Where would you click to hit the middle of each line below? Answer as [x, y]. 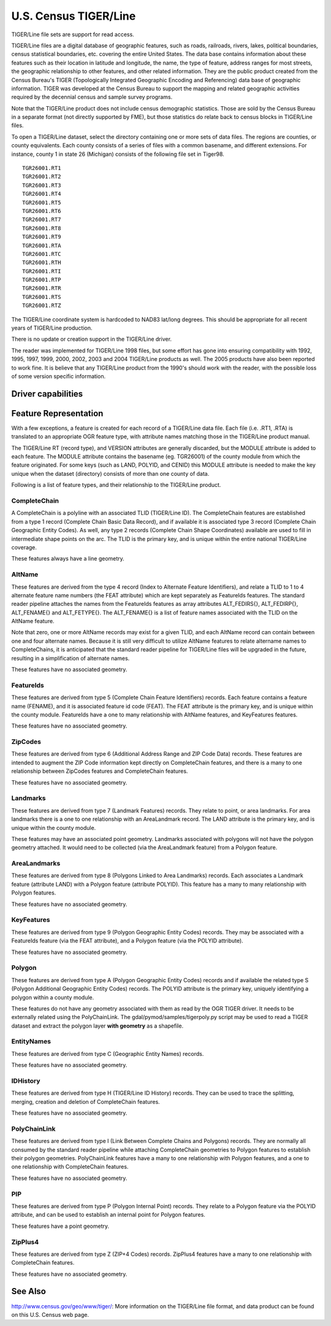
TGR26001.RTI [42, 271]
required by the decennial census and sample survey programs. [92, 97]
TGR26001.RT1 [42, 168]
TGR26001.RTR [42, 288]
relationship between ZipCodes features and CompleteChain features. [100, 771]
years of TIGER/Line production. [52, 328]
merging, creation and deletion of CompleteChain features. [86, 1101]
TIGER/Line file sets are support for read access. [73, 34]
